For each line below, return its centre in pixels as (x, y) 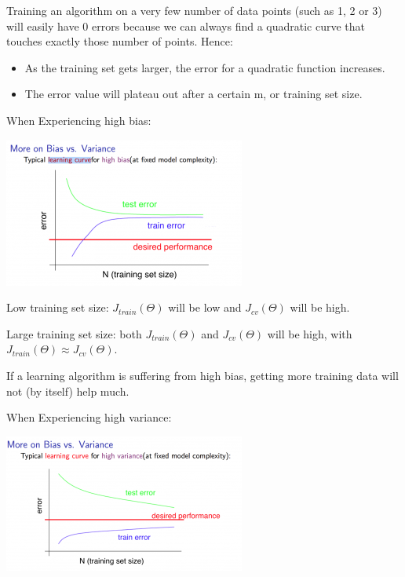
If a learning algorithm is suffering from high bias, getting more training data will (202, 375)
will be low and (205, 307)
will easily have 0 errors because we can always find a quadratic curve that (186, 26)
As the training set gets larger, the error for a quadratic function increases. (205, 67)
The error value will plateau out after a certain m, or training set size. (193, 94)
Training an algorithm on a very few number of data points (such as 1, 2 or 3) (194, 10)
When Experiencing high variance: (89, 417)
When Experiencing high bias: (79, 120)
